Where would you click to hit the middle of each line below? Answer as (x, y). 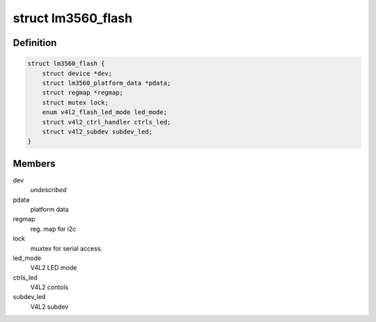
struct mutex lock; (76, 102)
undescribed (48, 190)
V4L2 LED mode (54, 268)
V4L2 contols (49, 287)
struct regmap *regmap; (83, 93)
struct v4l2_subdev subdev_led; (97, 131)
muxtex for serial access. (66, 248)
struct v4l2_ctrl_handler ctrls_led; (107, 122)
